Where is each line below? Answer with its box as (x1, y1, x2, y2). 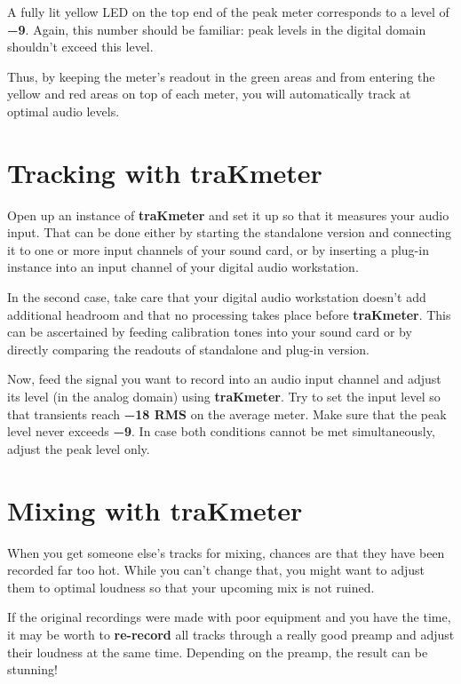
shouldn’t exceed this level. (7, 37, 154, 56)
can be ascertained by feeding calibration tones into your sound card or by (7, 322, 412, 341)
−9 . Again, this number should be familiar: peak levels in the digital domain (7, 20, 426, 38)
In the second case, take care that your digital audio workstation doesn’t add (7, 288, 426, 306)
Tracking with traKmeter (7, 154, 322, 190)
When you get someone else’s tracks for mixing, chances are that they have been (7, 543, 445, 561)
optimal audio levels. (7, 101, 120, 120)
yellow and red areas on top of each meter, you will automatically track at (7, 84, 411, 103)
